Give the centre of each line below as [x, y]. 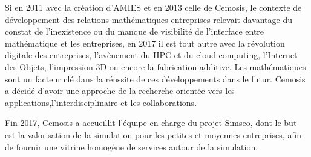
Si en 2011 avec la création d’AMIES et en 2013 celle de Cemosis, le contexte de [153, 7]
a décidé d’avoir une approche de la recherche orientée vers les [120, 91]
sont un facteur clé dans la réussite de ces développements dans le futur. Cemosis [155, 78]
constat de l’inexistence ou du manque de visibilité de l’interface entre [135, 31]
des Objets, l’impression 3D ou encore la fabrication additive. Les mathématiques [155, 66]
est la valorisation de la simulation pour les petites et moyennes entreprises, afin [153, 134]
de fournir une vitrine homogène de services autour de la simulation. [132, 146]
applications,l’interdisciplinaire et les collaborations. [101, 102]
